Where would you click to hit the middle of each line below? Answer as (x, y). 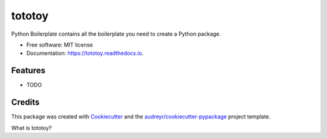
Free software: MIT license (60, 45)
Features (28, 70)
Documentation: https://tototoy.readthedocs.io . (85, 53)
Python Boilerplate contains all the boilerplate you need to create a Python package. (116, 34)
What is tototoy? (31, 128)
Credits (25, 102)
